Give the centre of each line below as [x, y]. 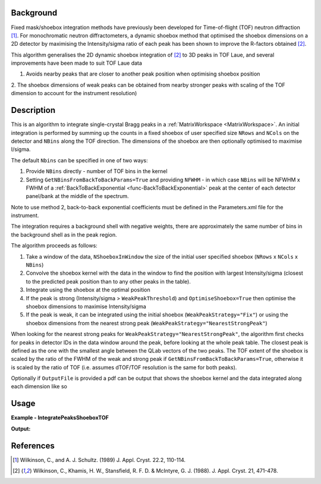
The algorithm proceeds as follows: [54, 246]
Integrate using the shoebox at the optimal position [88, 290]
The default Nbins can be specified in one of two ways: [79, 160]
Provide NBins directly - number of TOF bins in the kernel [97, 171]
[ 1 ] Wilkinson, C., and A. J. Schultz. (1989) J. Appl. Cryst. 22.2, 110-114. [99, 460]
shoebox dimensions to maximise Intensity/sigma [86, 306]
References [33, 446]
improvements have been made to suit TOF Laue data [77, 63]
